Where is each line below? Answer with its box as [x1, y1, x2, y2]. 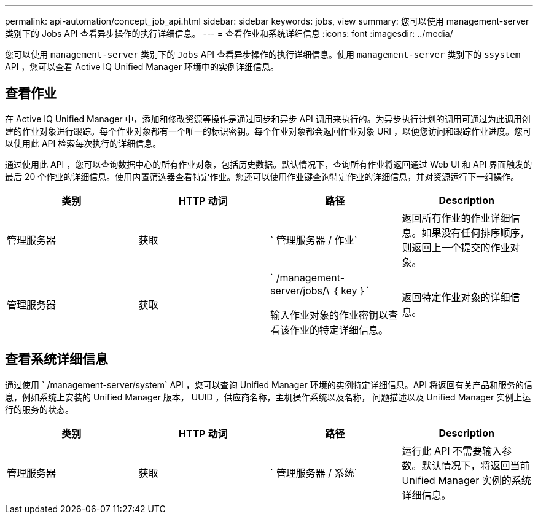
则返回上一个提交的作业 [402, 241, 510, 254]
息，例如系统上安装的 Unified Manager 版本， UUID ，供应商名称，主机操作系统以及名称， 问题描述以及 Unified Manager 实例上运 [5, 391, 531, 402]
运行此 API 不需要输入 [402, 444, 502, 457]
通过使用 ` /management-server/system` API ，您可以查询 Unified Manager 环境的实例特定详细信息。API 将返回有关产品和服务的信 [5, 379, 532, 390]
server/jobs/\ [270, 284, 330, 297]
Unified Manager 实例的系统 [402, 474, 531, 486]
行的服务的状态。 [5, 404, 74, 415]
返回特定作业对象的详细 [402, 291, 510, 303]
